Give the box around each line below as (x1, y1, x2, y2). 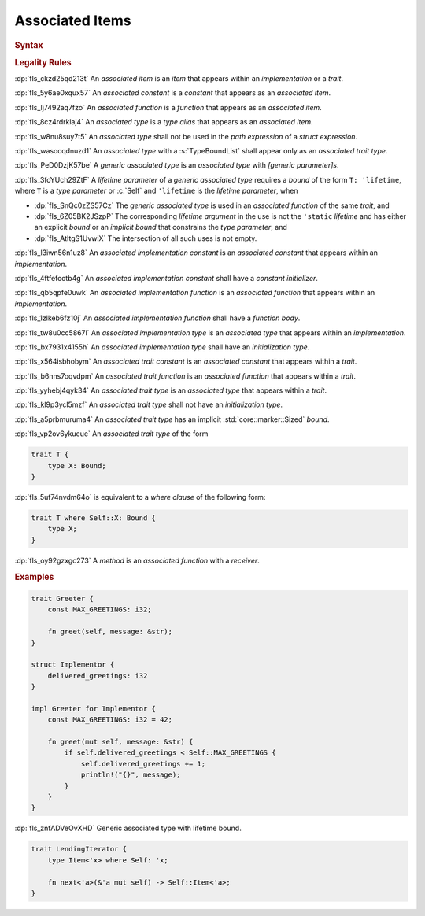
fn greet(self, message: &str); (47, 627, 173, 637)
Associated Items (14, 12, 131, 29)
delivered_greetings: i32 (47, 671, 148, 680)
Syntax (14, 39, 43, 50)
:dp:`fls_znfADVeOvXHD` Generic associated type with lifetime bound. (14, 823, 242, 833)
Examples (14, 571, 54, 582)
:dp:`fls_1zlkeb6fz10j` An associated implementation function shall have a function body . (14, 313, 301, 323)
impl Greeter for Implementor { (31, 704, 157, 713)
